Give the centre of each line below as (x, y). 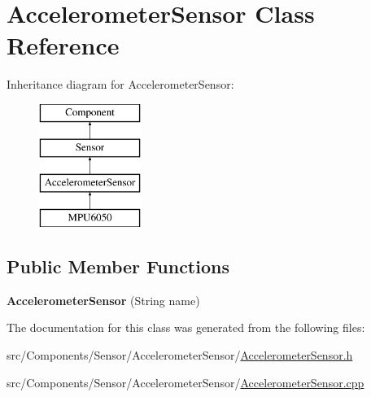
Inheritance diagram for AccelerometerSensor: (120, 84)
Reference (63, 45)
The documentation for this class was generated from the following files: (186, 327)
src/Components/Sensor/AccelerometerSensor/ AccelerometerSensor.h (180, 355)
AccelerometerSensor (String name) (103, 300)
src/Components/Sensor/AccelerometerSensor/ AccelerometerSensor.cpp (185, 382)
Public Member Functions (118, 266)
